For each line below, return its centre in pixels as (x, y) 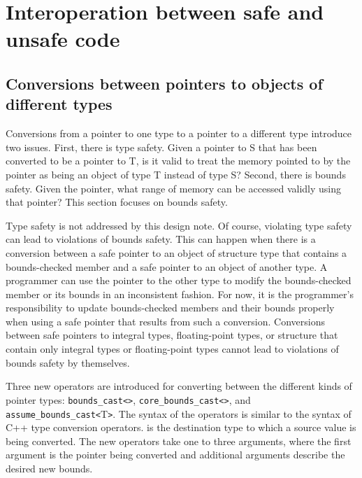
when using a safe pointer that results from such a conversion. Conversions (165, 321)
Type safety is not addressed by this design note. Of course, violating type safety (179, 225)
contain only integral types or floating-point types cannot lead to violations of (172, 349)
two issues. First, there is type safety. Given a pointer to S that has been (161, 147)
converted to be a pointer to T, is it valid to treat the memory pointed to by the (178, 161)
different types (59, 104)
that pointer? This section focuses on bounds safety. (117, 202)
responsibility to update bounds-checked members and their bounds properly (170, 308)
